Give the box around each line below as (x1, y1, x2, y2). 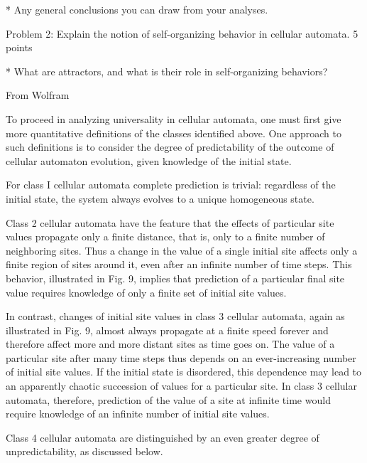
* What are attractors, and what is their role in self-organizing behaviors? (6, 63, 328, 78)
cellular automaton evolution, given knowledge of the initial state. (6, 153, 292, 168)
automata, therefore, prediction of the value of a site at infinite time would (6, 392, 331, 407)
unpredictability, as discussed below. (6, 444, 163, 459)
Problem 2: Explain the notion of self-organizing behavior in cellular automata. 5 (6, 26, 358, 41)
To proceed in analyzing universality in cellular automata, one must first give (6, 111, 341, 126)
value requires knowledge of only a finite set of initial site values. (6, 284, 287, 299)
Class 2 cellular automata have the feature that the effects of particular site (6, 215, 334, 230)
